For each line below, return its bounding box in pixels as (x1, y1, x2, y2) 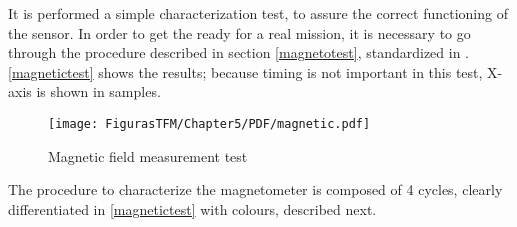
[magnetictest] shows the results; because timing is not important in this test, (8, 61, 483, 82)
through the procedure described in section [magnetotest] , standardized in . (8, 42, 470, 63)
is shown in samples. (36, 81, 161, 102)
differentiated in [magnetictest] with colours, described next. (8, 198, 377, 219)
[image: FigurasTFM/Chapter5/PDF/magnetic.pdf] (48, 116, 371, 131)
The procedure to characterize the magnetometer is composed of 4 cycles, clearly (8, 179, 503, 200)
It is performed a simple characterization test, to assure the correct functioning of (8, 3, 508, 23)
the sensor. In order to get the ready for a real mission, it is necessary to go (8, 22, 471, 43)
